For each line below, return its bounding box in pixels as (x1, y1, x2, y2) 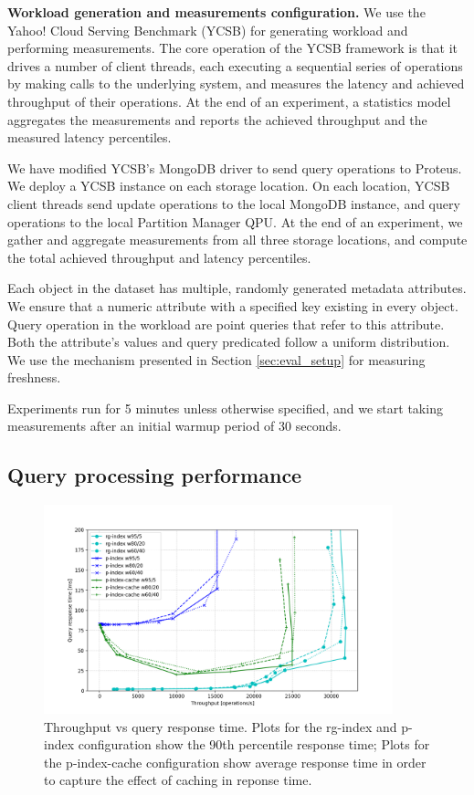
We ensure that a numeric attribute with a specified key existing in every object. (7, 296, 458, 315)
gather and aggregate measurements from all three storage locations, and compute (7, 230, 468, 249)
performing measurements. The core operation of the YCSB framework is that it (7, 38, 458, 58)
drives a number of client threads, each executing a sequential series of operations (7, 56, 463, 75)
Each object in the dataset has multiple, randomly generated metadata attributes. (7, 278, 467, 298)
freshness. (7, 368, 61, 387)
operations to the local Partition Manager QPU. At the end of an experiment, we (7, 212, 463, 231)
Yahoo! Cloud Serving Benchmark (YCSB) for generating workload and (7, 20, 408, 39)
